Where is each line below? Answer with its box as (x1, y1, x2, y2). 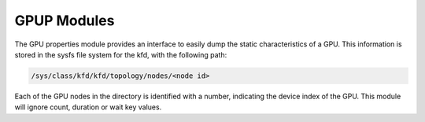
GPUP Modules (14, 12, 115, 29)
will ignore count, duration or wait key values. (14, 102, 162, 112)
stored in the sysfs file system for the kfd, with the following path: (14, 50, 227, 59)
